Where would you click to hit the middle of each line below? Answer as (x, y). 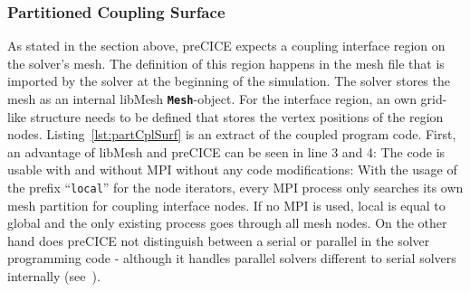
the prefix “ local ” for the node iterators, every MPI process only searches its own (235, 188)
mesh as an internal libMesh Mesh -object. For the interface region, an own (212, 99)
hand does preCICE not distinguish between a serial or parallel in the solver (219, 240)
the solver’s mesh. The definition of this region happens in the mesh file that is (226, 63)
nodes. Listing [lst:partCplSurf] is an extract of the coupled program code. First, (232, 134)
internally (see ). (54, 276)
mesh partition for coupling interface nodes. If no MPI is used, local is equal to (226, 205)
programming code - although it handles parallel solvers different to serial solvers (232, 258)
